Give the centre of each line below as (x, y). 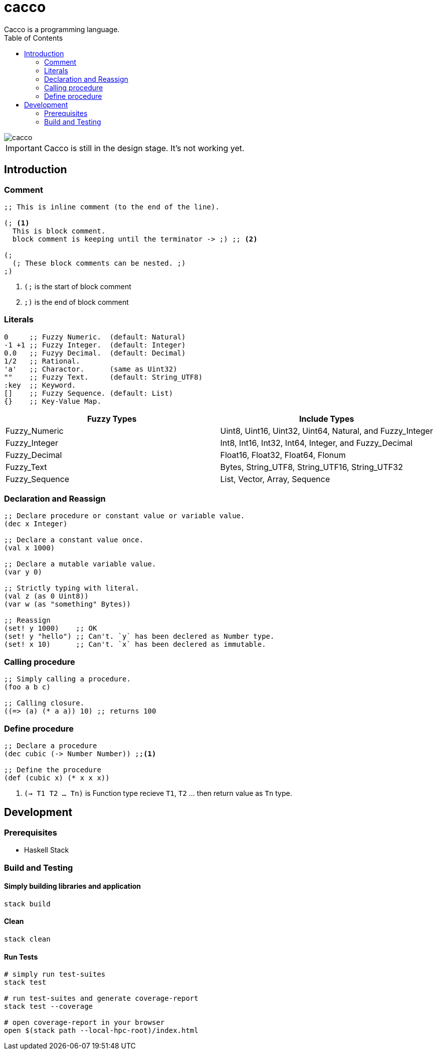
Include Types (326, 419)
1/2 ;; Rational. (42, 361)
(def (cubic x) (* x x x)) (57, 778)
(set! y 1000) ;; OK (51, 628)
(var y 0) (23, 572)
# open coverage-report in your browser (84, 1023)
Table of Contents (34, 38)
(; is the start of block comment (78, 286)
